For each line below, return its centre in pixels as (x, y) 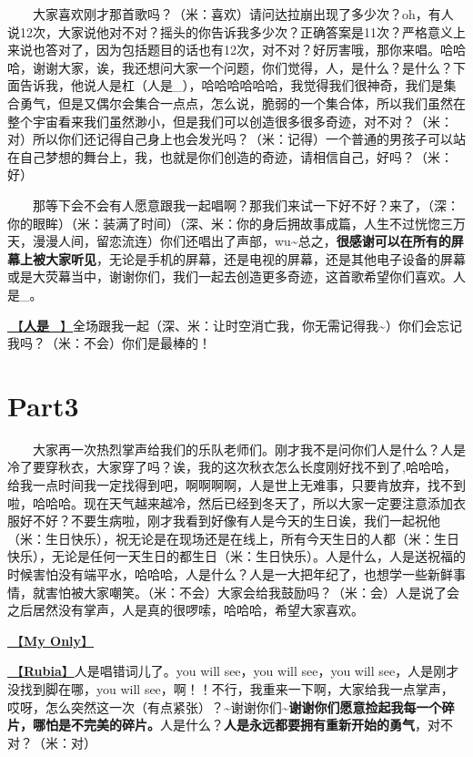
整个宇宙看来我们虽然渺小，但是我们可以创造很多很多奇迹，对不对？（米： (230, 121)
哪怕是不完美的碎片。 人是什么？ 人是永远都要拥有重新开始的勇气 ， (230, 725)
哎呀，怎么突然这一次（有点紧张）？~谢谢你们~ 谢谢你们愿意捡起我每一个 (225, 706)
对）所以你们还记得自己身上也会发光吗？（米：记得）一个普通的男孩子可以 (230, 139)
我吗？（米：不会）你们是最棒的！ (109, 343)
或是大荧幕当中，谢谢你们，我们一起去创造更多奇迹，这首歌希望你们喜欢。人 (236, 276)
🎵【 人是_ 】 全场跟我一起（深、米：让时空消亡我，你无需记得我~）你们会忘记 (235, 325)
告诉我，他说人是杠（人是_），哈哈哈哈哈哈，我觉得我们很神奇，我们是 (231, 85)
